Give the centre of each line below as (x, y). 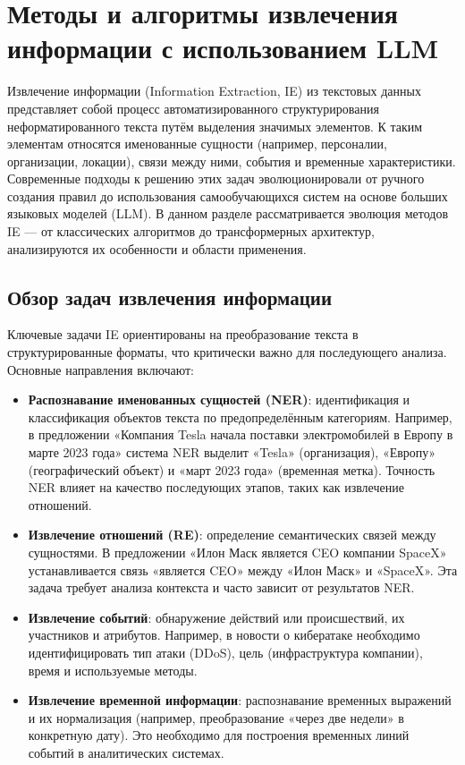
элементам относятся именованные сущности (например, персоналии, (197, 144)
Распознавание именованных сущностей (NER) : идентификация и (219, 399)
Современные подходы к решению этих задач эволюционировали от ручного (216, 178)
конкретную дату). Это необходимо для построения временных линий (219, 735)
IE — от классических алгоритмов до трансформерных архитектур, (191, 231)
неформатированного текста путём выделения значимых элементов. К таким (215, 126)
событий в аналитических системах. (126, 752)
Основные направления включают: (101, 369)
